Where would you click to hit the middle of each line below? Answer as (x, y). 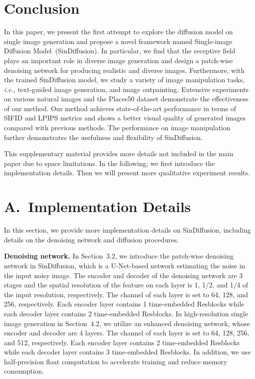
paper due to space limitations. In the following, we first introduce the (110, 163)
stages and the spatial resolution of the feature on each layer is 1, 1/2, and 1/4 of (126, 285)
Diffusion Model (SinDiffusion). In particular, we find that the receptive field (120, 51)
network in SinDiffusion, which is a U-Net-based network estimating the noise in (125, 265)
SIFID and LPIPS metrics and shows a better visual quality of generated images (125, 118)
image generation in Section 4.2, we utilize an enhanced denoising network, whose (127, 323)
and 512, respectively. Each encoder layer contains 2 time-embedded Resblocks (122, 342)
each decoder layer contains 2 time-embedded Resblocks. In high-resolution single (126, 313)
